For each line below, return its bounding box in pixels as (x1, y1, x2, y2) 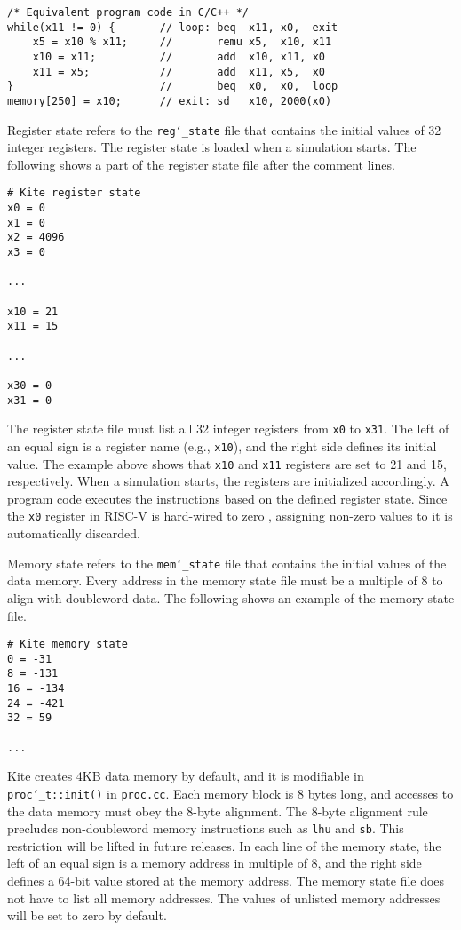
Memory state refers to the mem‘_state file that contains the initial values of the (7, 553, 447, 572)
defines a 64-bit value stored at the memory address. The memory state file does (7, 871, 445, 890)
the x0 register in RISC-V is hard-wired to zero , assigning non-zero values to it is (7, 506, 453, 525)
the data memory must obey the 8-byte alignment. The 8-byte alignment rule (7, 801, 428, 820)
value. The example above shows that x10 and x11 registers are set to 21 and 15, (7, 454, 447, 473)
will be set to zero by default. (7, 906, 167, 925)
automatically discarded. (7, 524, 140, 543)
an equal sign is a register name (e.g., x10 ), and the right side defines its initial (7, 436, 437, 455)
